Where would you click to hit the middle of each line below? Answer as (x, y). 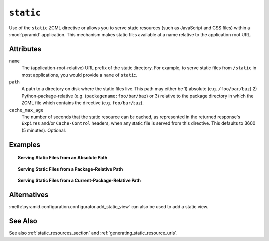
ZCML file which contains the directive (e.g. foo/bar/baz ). (83, 103)
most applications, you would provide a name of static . (80, 75)
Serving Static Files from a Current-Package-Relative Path (80, 180)
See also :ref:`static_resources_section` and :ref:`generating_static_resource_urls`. (93, 233)
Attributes (25, 49)
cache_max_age (26, 110)
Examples (25, 145)
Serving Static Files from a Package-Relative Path (70, 169)
